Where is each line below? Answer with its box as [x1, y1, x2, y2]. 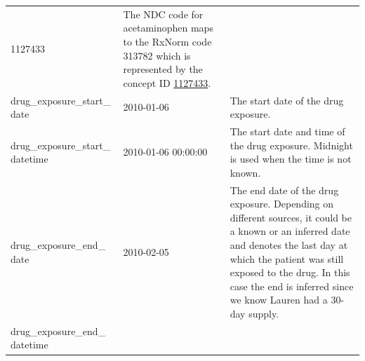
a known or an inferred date [230, 224, 350, 238]
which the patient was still [230, 251, 344, 266]
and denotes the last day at [230, 238, 348, 252]
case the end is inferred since [230, 278, 354, 293]
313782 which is [123, 48, 191, 62]
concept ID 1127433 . [123, 75, 211, 90]
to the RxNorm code [123, 34, 212, 48]
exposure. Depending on [230, 196, 334, 211]
